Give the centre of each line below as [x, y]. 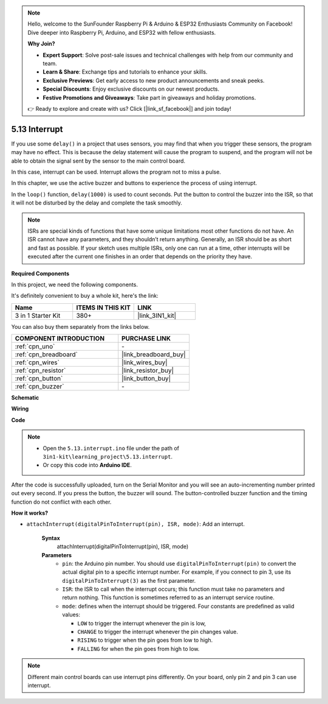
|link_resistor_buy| [148, 370]
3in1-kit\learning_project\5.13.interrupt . [108, 457]
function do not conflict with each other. [61, 502]
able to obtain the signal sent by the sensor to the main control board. [98, 161]
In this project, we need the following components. [74, 284]
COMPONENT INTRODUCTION [60, 339]
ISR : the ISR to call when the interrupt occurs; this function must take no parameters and [173, 589]
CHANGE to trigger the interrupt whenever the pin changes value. [158, 632]
